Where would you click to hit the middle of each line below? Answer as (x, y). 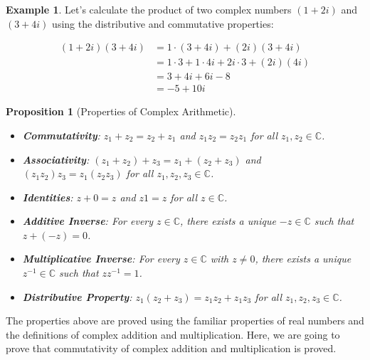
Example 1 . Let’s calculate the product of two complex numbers (149, 9)
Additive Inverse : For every (88, 221)
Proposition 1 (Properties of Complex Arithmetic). (121, 111)
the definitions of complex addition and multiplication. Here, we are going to (173, 334)
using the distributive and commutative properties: (163, 23)
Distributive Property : (77, 296)
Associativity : (56, 159)
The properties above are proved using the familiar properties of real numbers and (185, 321)
